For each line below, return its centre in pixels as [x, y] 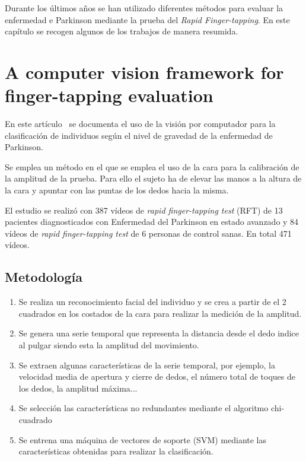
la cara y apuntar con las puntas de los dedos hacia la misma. [117, 190]
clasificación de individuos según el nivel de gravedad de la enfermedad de [139, 135]
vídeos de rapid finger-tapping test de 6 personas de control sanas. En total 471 [148, 233]
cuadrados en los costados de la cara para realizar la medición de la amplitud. [160, 313]
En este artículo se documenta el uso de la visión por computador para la [140, 124]
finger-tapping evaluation [109, 95]
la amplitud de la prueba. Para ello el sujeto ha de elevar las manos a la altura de [153, 178]
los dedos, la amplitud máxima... [78, 388]
